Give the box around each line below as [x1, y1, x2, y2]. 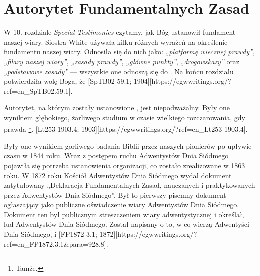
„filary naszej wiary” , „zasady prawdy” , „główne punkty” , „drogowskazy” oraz [4, 56, 240, 66]
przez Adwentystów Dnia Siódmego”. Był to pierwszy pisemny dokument [4, 189, 226, 200]
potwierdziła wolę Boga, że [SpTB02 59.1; [4, 76, 132, 86]
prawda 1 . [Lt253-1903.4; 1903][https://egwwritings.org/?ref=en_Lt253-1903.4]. [4, 122, 248, 134]
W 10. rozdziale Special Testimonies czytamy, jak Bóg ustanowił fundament [4, 27, 236, 37]
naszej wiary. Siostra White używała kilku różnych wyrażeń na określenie [4, 36, 228, 47]
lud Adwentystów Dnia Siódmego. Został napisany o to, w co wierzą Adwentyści [4, 219, 249, 229]
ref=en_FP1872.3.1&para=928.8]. [4, 238, 108, 249]
